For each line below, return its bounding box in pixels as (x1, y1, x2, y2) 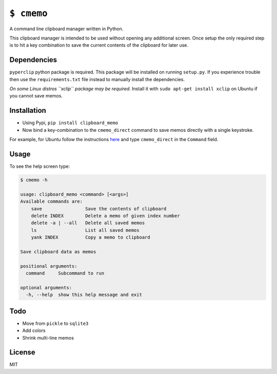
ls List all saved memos (31, 227, 140, 233)
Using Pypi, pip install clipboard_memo (22, 120, 118, 126)
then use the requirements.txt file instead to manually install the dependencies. (9, 76, 185, 82)
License (9, 348, 35, 357)
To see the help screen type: (9, 163, 70, 169)
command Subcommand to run (26, 270, 105, 277)
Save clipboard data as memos (20, 249, 96, 254)
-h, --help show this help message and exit (26, 292, 142, 298)
